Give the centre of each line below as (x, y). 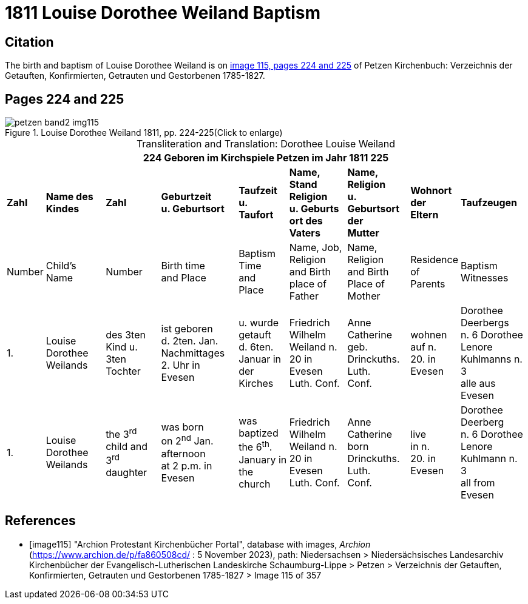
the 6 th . (256, 446)
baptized (259, 433)
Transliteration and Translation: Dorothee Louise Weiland (266, 144)
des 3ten (126, 335)
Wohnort (431, 191)
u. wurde (259, 323)
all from (478, 483)
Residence (435, 260)
